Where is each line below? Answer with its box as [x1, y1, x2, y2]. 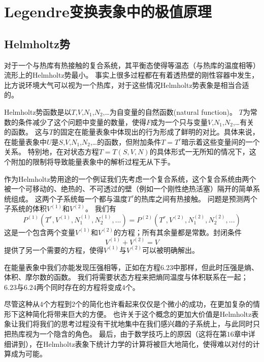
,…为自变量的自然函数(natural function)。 [103, 106, 237, 117]
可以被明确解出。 [142, 244, 199, 255]
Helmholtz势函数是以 [4, 106, 72, 117]
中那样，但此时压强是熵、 [173, 261, 258, 272]
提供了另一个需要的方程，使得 [4, 244, 104, 255]
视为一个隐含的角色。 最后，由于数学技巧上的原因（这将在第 [25, 328, 227, 339]
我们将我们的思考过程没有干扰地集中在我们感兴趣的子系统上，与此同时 [18, 318, 253, 329]
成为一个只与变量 [151, 116, 208, 127]
